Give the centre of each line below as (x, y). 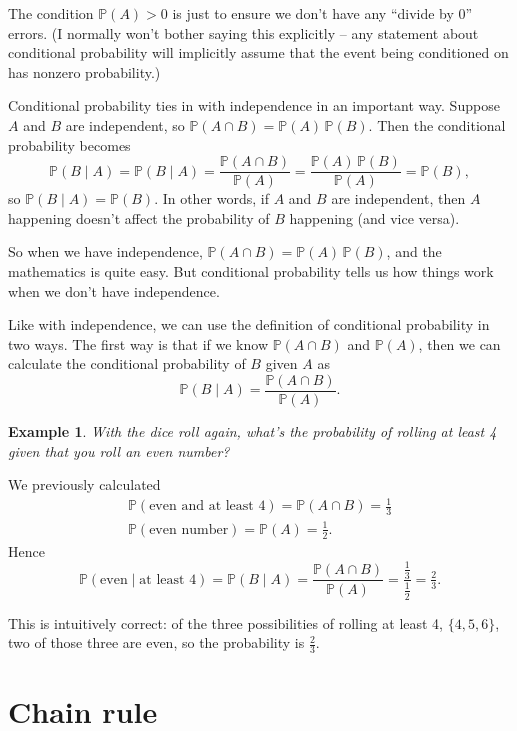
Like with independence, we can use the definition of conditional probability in (249, 324)
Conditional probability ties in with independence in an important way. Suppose (254, 105)
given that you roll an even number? (119, 450)
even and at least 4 (207, 506)
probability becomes (69, 144)
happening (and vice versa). (374, 217)
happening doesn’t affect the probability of (139, 217)
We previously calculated (84, 484)
